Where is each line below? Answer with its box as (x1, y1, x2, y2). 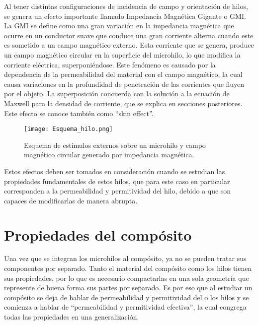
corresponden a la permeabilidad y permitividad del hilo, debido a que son (4, 186, 231, 196)
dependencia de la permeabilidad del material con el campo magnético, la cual (4, 69, 243, 79)
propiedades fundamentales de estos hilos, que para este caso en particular (4, 176, 230, 186)
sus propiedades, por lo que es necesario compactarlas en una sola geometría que (4, 272, 249, 283)
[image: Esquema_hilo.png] (24, 126, 113, 133)
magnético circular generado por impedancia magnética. (24, 149, 194, 160)
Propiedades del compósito (4, 224, 192, 245)
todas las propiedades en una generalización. (4, 312, 139, 322)
